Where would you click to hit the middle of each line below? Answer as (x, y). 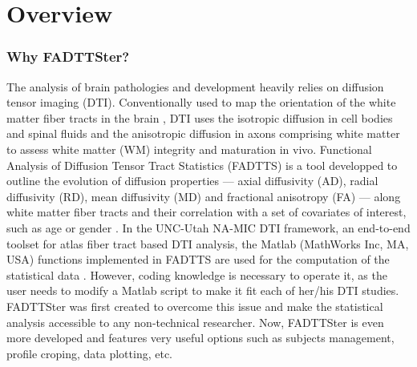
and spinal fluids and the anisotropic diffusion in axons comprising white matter (203, 133)
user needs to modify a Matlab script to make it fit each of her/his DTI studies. (203, 290)
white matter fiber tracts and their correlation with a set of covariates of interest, (206, 212)
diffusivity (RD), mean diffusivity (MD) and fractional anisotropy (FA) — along (204, 196)
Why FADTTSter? (68, 56)
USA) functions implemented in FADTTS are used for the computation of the (198, 259)
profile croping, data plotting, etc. (90, 353)
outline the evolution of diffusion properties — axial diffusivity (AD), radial (192, 181)
